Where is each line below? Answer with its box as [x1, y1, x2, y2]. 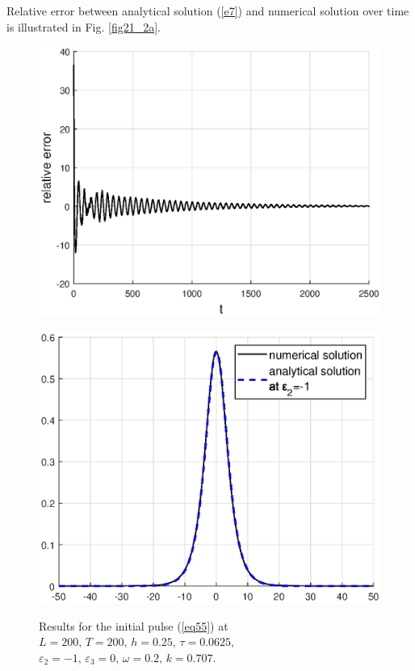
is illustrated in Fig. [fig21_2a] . [6, 18, 161, 35]
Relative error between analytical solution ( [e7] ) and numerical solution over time [6, 2, 409, 19]
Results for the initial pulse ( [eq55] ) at [39, 617, 228, 634]
